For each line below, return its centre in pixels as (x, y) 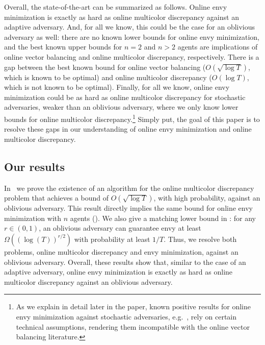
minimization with (33, 218)
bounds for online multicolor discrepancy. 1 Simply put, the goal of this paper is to (132, 118)
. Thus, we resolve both (200, 239)
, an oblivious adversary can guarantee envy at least (120, 228)
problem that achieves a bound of (57, 198)
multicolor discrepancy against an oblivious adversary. (88, 281)
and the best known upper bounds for (63, 47)
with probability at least (112, 239)
